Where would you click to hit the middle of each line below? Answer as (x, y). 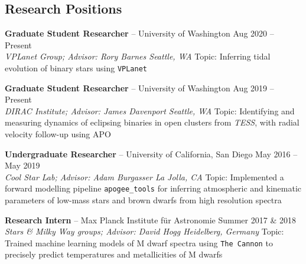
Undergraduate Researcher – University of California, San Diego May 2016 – (151, 154)
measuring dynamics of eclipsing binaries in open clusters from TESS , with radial (152, 122)
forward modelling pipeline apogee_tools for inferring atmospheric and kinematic (153, 188)
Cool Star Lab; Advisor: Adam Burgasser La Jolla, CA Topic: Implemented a (144, 176)
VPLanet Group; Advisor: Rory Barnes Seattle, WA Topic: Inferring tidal (138, 56)
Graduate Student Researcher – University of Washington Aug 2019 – (139, 88)
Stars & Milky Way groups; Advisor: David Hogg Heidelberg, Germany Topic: (144, 231)
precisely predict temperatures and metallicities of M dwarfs (114, 254)
